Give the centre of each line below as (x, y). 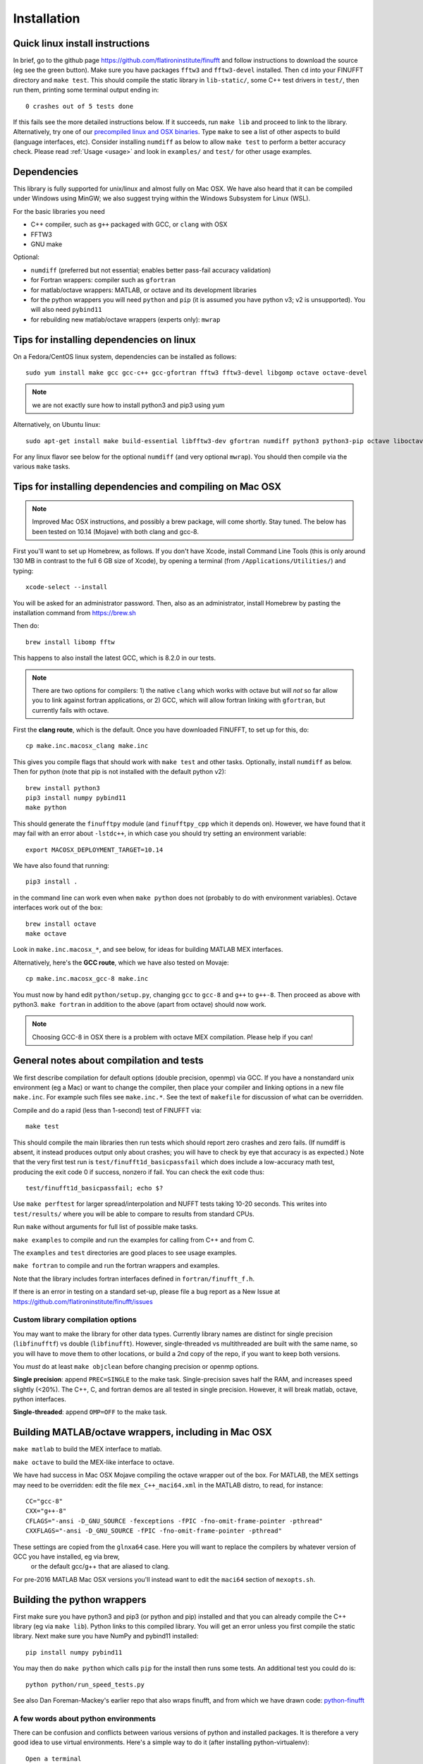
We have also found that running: (61, 865)
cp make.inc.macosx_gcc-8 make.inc (87, 979)
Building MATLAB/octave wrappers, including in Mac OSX (143, 1432)
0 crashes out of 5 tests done (80, 106)
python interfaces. (39, 1399)
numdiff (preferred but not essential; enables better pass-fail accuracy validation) (151, 270)
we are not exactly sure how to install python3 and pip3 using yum (128, 405)
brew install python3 (63, 788)
